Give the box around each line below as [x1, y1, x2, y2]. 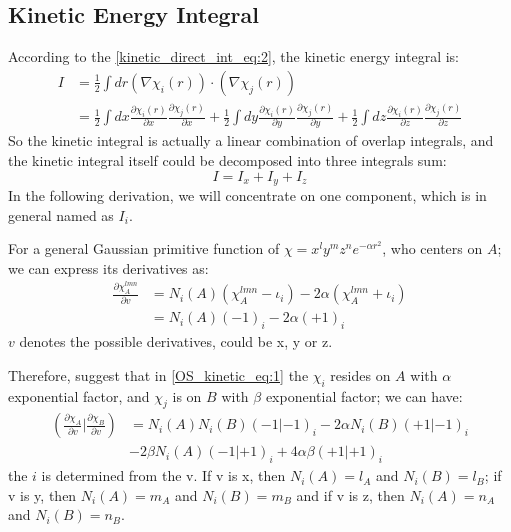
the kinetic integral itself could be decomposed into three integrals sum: [8, 150, 447, 171]
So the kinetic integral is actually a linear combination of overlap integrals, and [8, 130, 494, 151]
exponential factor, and [8, 385, 150, 406]
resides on [330, 364, 391, 385]
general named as [8, 204, 114, 225]
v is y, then [8, 484, 77, 505]
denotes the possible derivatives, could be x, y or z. [19, 331, 333, 352]
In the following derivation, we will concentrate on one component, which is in [8, 185, 487, 206]
